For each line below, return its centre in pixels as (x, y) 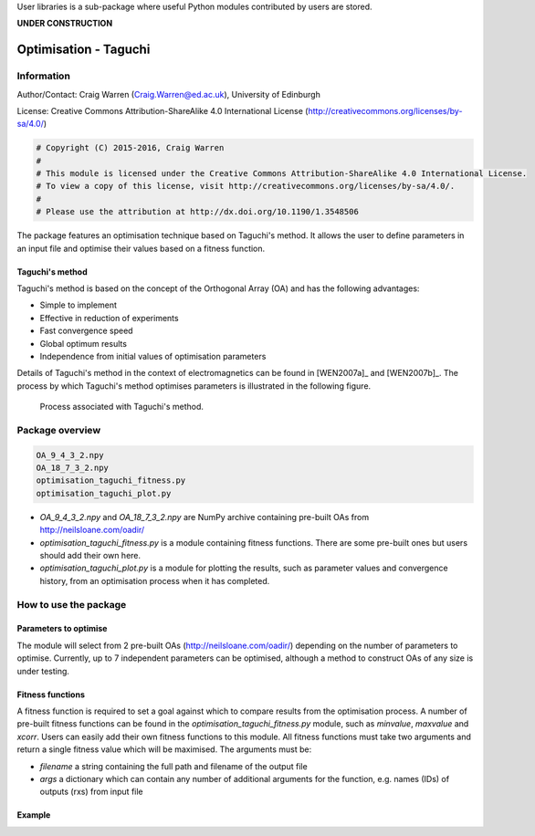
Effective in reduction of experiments (109, 318)
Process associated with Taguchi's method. (122, 407)
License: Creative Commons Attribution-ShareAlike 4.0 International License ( (163, 110)
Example (34, 815)
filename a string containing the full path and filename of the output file (173, 766)
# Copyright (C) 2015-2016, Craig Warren (130, 148)
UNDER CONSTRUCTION (65, 24)
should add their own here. (90, 556)
